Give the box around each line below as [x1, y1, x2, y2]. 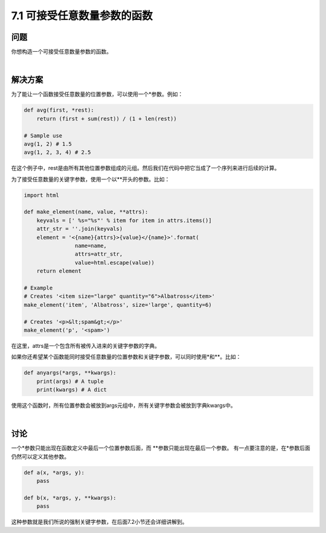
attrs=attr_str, [74, 251, 123, 257]
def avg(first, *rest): [24, 107, 95, 114]
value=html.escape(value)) [74, 259, 155, 266]
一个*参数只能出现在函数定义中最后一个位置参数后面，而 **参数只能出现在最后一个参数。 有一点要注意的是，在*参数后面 [11, 444, 310, 452]
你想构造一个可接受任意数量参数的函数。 [11, 48, 112, 55]
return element [36, 268, 81, 274]
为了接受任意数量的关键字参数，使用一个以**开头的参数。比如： [11, 175, 170, 183]
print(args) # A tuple [36, 377, 104, 385]
